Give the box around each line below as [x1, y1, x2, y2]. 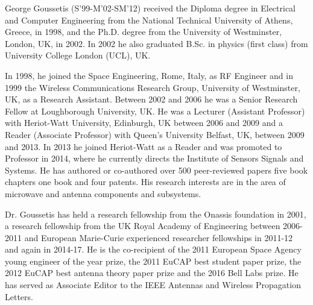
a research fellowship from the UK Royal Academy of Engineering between [5, 219, 280, 232]
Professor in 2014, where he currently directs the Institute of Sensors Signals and [5, 152, 304, 165]
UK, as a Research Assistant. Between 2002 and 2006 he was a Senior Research [5, 93, 298, 105]
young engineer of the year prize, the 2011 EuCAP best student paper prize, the [5, 254, 302, 267]
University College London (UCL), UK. [5, 49, 151, 61]
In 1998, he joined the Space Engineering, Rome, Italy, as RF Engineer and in [5, 69, 293, 81]
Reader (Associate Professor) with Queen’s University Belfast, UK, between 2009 [5, 128, 305, 140]
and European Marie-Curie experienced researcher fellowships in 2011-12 [24, 231, 293, 244]
